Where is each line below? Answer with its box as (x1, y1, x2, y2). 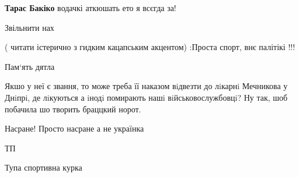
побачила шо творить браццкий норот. (5, 102, 141, 115)
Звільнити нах (5, 21, 54, 33)
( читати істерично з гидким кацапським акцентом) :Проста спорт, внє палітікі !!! (5, 41, 295, 53)
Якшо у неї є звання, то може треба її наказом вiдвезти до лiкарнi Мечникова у (5, 80, 288, 92)
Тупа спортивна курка (5, 161, 82, 174)
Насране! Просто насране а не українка (5, 122, 144, 134)
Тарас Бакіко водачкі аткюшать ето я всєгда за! (5, 2, 176, 13)
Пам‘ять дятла (5, 60, 55, 72)
